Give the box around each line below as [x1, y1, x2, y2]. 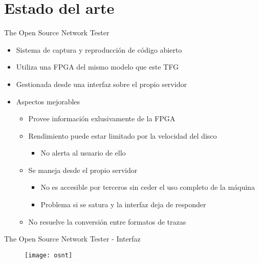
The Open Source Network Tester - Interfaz [4, 233, 141, 244]
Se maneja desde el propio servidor [28, 164, 138, 175]
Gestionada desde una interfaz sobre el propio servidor [16, 78, 187, 89]
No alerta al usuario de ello [40, 147, 126, 158]
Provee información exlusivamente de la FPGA [28, 113, 176, 124]
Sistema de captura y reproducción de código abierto [16, 44, 182, 55]
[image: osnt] [25, 251, 73, 259]
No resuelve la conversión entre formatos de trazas [28, 216, 186, 227]
